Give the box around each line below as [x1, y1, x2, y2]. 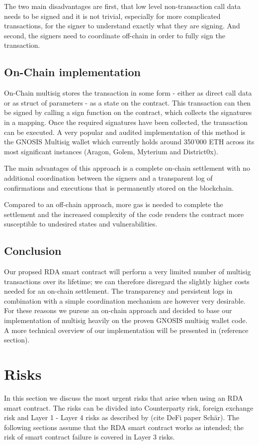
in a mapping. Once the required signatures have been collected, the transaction [4, 116, 248, 127]
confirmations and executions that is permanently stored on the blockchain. [4, 182, 234, 193]
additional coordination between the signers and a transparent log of [4, 172, 213, 183]
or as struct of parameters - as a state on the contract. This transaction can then [4, 97, 251, 108]
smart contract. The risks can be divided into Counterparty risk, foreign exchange [4, 402, 254, 413]
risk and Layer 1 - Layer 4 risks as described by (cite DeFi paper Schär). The [4, 412, 240, 423]
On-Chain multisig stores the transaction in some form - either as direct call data [4, 88, 252, 98]
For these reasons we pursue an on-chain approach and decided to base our [4, 305, 232, 316]
